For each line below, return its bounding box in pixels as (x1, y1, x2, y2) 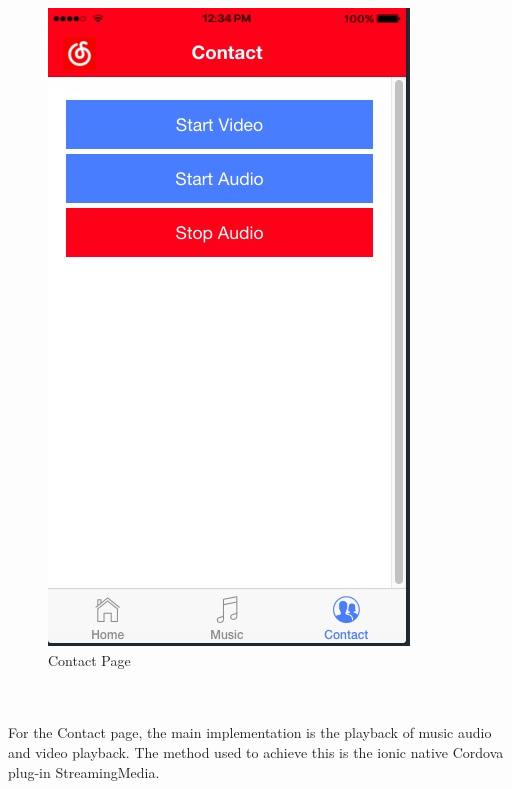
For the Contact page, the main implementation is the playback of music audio (8, 722, 492, 743)
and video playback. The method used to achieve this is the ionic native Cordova (8, 741, 504, 762)
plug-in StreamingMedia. (8, 761, 160, 782)
